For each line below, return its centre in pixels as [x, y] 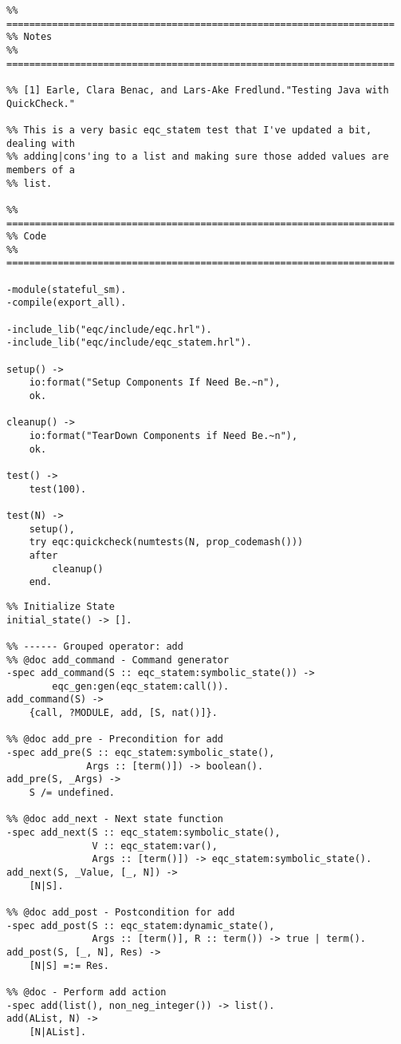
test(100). [58, 489]
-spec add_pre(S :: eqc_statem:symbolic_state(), [141, 753]
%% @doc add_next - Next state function [115, 819]
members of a [41, 170]
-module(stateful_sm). [67, 289]
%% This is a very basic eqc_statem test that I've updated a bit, [189, 130]
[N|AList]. [58, 1032]
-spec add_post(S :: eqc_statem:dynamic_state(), [141, 925]
